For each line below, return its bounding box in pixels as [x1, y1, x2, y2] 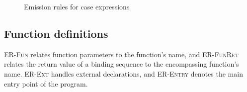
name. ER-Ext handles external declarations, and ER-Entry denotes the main [4, 68, 243, 79]
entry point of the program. [4, 78, 88, 89]
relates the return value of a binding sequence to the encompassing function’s [4, 59, 239, 69]
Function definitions [4, 25, 108, 41]
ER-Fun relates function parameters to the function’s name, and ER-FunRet [4, 49, 239, 59]
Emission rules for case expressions [24, 1, 130, 11]
